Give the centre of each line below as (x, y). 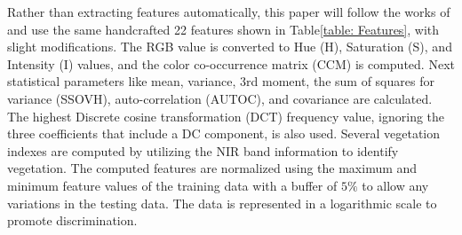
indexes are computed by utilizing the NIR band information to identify (203, 150)
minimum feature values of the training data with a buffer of (172, 185)
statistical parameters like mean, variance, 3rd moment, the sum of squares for (221, 81)
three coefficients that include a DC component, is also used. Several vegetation (224, 133)
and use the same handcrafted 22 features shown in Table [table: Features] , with (223, 29)
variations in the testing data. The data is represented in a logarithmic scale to (222, 203)
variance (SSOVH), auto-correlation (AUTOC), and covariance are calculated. (220, 98)
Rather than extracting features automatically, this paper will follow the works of (229, 12)
